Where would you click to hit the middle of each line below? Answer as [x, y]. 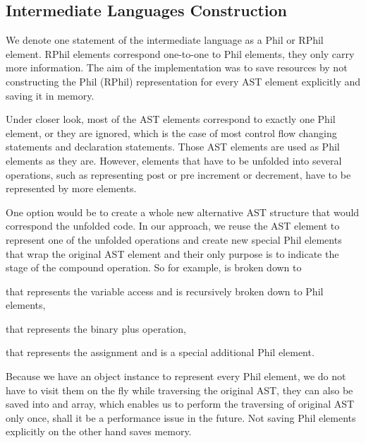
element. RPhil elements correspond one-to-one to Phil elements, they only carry [180, 53]
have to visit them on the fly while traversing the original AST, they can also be [179, 390]
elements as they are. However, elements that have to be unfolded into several [174, 160]
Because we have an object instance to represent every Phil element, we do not [176, 376]
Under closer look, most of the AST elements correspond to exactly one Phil [171, 119]
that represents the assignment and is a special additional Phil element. [160, 352]
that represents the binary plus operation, [96, 328]
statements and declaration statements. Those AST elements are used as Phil [173, 147]
